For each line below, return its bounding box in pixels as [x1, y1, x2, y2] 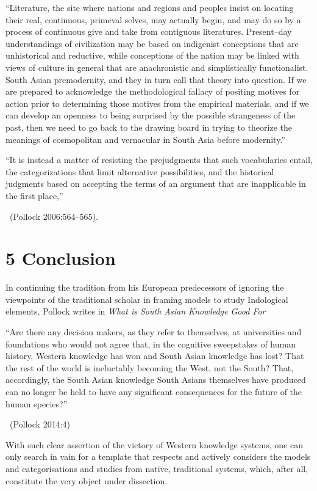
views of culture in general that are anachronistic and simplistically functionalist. [5, 60, 308, 73]
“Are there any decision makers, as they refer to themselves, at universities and [5, 326, 302, 338]
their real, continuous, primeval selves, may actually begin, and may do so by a [5, 13, 301, 26]
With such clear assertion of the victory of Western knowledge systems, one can [5, 438, 303, 451]
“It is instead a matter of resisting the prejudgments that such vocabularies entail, [5, 153, 313, 166]
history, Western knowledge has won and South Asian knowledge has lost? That [5, 349, 304, 362]
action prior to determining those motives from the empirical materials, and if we [5, 96, 309, 109]
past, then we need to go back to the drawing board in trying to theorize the [5, 120, 293, 133]
